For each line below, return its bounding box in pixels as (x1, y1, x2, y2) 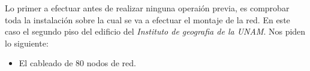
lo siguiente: (5, 36, 49, 49)
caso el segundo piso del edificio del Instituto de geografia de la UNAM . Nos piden (5, 25, 306, 38)
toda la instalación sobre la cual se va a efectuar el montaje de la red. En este (5, 13, 290, 26)
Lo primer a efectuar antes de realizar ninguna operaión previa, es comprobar (5, 2, 290, 14)
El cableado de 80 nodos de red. (19, 57, 136, 69)
